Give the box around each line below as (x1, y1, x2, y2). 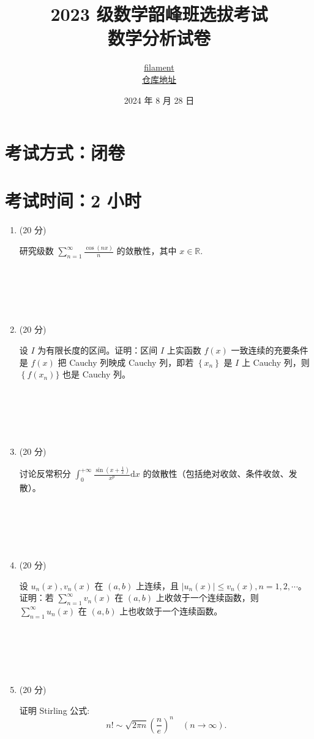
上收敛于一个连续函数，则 (155, 591, 259, 604)
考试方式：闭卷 (5, 140, 125, 165)
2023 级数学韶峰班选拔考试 (50, 1, 268, 26)
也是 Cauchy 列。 (62, 368, 130, 381)
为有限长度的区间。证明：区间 (37, 344, 158, 357)
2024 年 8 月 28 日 (124, 93, 195, 106)
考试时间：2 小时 (5, 188, 141, 213)
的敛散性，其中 (116, 244, 177, 257)
